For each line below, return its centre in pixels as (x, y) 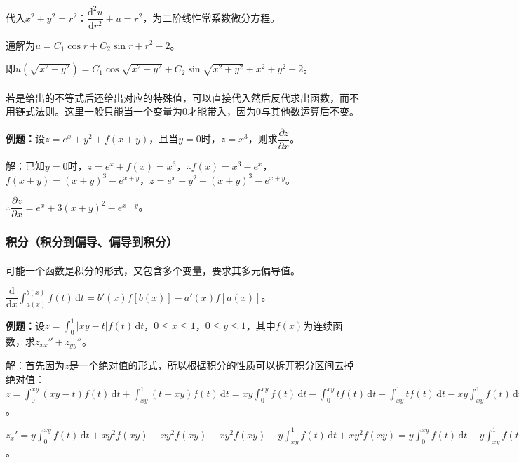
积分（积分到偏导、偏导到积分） (92, 242)
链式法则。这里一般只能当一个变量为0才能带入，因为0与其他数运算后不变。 (187, 111)
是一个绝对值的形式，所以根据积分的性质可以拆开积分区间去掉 (211, 365)
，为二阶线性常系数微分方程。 (211, 17)
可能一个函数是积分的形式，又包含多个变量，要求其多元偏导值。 (153, 270)
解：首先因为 (35, 365)
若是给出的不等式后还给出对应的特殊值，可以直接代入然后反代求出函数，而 (177, 97)
